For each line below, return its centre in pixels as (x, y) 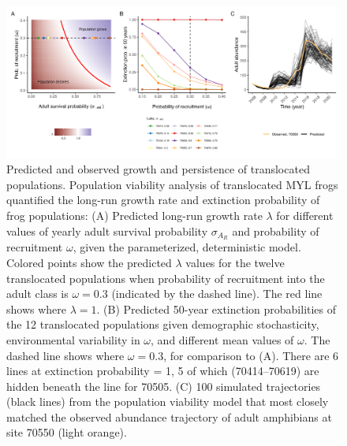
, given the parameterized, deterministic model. (187, 247)
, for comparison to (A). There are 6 (251, 355)
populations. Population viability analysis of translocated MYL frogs (172, 184)
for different (305, 215)
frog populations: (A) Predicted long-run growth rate (134, 215)
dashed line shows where (65, 355)
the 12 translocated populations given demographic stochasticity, (163, 324)
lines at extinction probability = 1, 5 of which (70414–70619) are (163, 371)
